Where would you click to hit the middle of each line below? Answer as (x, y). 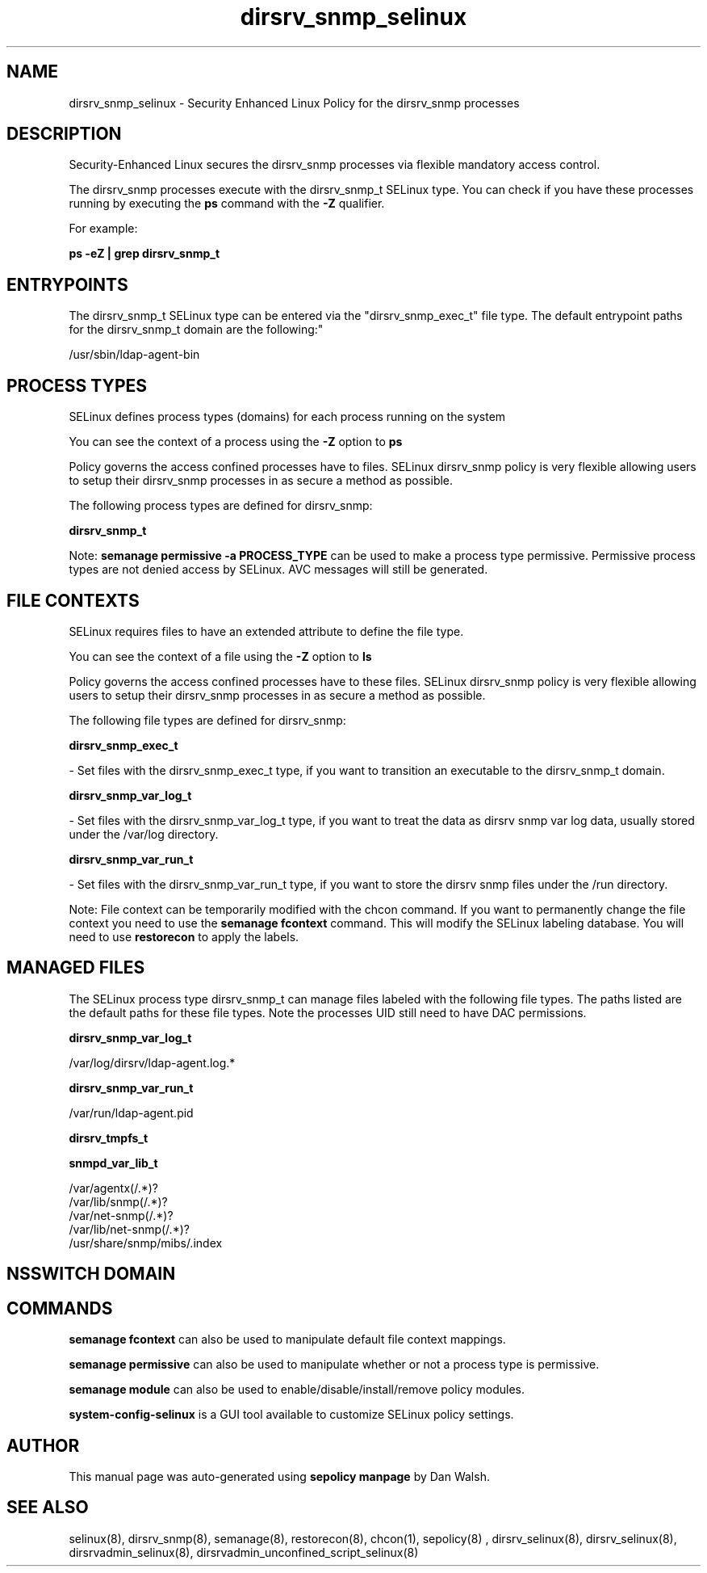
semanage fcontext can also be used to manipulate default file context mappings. (287, 1340)
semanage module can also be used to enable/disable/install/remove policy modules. (297, 1390)
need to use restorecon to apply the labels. (184, 936)
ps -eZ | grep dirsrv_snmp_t (144, 254)
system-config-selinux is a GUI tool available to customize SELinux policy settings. (291, 1415)
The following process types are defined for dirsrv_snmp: (221, 506)
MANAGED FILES (76, 968)
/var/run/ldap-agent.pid (131, 1112)
